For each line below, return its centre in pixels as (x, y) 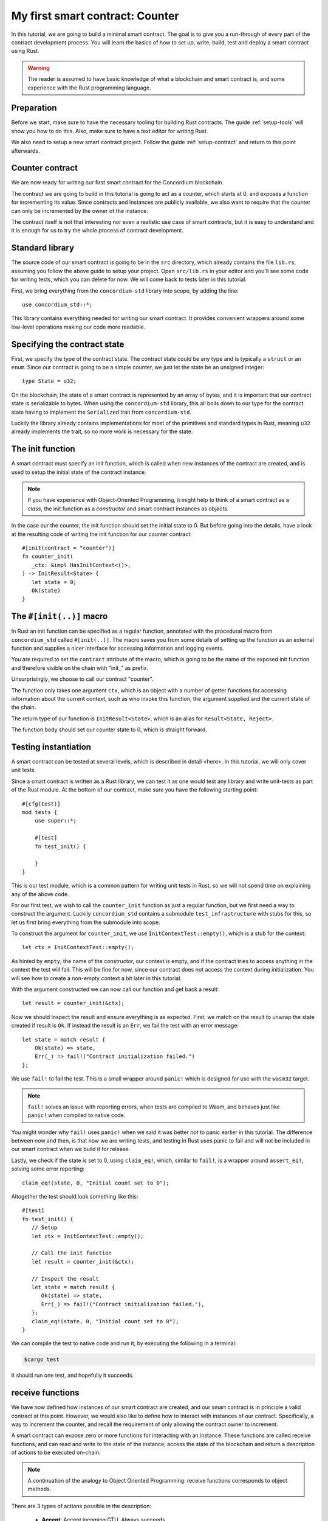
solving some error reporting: (48, 1169)
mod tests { (40, 812)
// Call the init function (72, 1253)
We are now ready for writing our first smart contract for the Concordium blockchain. (118, 183)
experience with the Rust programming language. (89, 88)
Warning (39, 68)
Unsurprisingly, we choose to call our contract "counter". (83, 679)
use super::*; (56, 821)
